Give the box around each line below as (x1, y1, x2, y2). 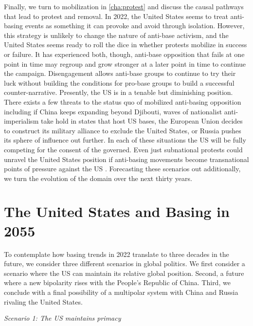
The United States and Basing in (4, 201, 230, 221)
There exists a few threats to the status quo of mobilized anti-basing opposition (4, 96, 241, 107)
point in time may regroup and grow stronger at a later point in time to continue (4, 58, 246, 69)
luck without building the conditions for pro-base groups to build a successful (4, 77, 235, 88)
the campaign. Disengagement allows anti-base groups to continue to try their (4, 68, 236, 78)
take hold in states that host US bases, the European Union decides (40, 116, 243, 126)
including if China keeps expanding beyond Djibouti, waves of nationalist (4, 106, 222, 116)
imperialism (4, 116, 39, 126)
